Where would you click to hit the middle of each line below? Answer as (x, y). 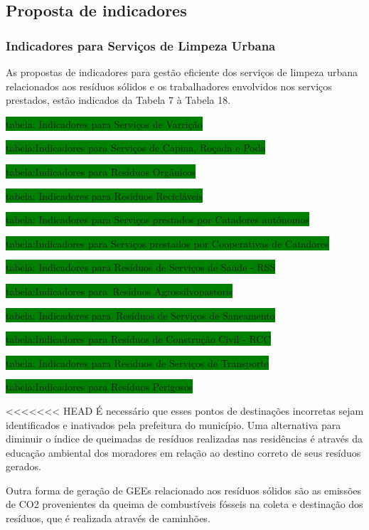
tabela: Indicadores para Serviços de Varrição (104, 123)
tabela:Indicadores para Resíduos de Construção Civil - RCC (138, 339)
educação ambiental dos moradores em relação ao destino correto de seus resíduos (183, 452)
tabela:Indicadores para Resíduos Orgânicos (101, 171)
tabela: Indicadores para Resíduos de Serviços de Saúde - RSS (141, 267)
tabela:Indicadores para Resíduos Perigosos (100, 387)
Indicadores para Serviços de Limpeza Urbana (141, 45)
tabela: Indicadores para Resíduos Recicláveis (105, 195)
